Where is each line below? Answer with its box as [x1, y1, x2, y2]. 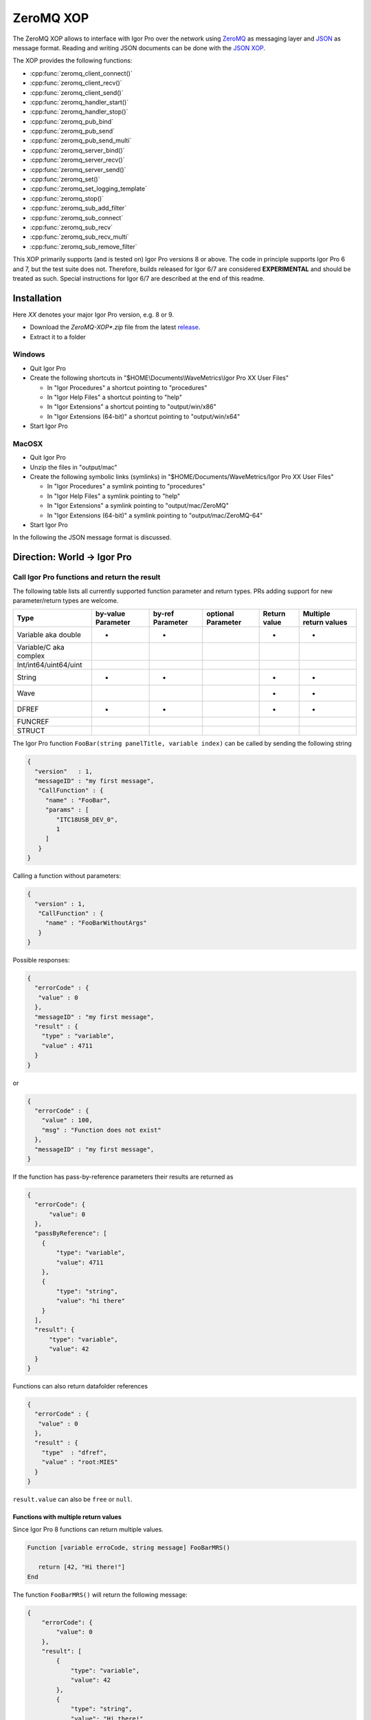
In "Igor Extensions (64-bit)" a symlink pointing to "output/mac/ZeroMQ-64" [47, 511, 263, 519]
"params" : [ [45, 806, 89, 814]
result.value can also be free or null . [12, 1495, 133, 1503]
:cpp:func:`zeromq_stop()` [30, 194, 104, 202]
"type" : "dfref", [41, 1448, 108, 1456]
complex [16, 651, 45, 660]
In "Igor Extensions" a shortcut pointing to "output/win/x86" [47, 402, 216, 411]
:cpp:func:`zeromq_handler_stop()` [30, 107, 128, 116]
